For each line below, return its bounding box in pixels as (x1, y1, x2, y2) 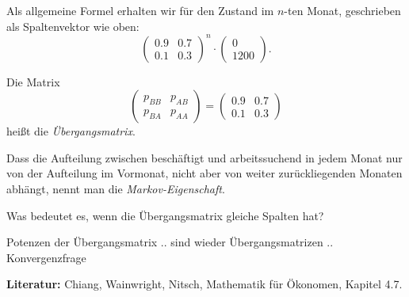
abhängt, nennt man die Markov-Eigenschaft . (6, 181, 225, 197)
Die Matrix (6, 73, 60, 89)
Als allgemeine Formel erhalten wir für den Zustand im (6, 2, 274, 18)
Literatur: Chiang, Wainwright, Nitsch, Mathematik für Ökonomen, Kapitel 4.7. (6, 276, 403, 292)
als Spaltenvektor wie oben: (6, 17, 140, 34)
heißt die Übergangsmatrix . (6, 123, 136, 139)
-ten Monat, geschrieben (284, 2, 401, 18)
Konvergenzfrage (6, 249, 86, 265)
